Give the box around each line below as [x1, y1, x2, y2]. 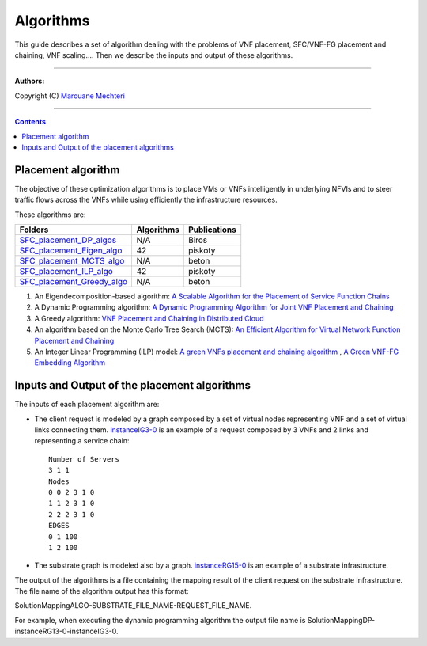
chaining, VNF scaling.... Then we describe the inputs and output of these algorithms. [14, 50, 293, 59]
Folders [19, 224, 49, 235]
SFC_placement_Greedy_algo [19, 275, 128, 287]
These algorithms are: [14, 210, 86, 219]
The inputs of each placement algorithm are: [14, 400, 160, 409]
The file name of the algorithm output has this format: [14, 587, 189, 596]
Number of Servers [48, 454, 120, 463]
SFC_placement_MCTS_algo [19, 255, 125, 266]
